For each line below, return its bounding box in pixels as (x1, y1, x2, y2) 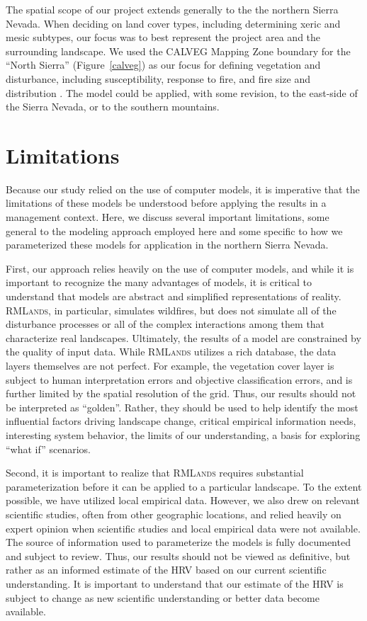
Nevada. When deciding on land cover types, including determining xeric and (6, 16, 341, 30)
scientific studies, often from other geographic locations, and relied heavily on (6, 506, 341, 521)
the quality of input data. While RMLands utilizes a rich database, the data (6, 344, 337, 359)
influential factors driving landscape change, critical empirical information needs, (6, 414, 356, 428)
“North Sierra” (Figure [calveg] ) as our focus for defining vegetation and (6, 57, 321, 72)
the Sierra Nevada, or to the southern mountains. (6, 99, 220, 114)
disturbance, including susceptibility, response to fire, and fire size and (6, 71, 310, 86)
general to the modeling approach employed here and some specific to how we (6, 223, 343, 238)
